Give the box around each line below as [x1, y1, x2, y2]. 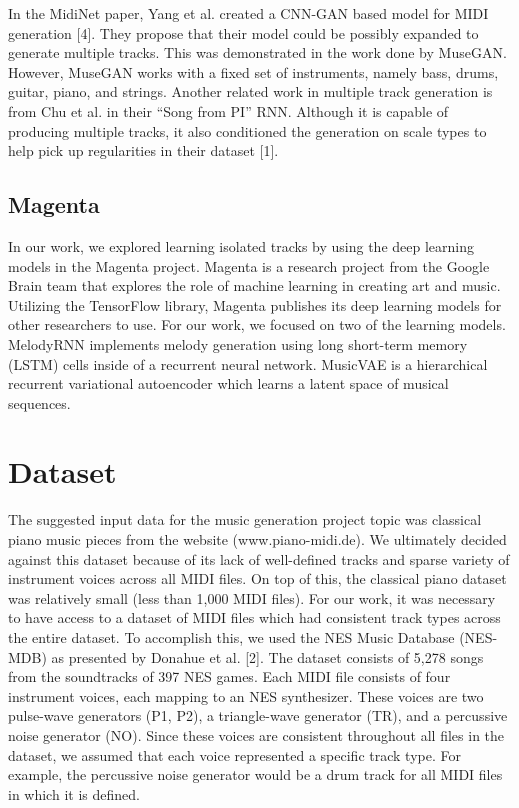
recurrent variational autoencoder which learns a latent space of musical [8, 373, 449, 394]
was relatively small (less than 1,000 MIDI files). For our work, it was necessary [8, 587, 496, 608]
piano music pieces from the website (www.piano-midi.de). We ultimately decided [8, 529, 507, 550]
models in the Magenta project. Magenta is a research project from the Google [8, 255, 490, 276]
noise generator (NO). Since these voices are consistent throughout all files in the [8, 724, 505, 745]
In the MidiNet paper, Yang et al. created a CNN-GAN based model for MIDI [8, 3, 489, 23]
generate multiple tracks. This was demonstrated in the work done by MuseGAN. [8, 42, 507, 63]
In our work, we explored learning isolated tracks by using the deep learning [8, 235, 474, 256]
